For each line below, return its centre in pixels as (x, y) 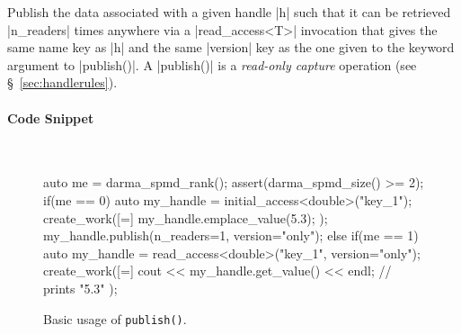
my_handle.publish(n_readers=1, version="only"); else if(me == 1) (231, 235)
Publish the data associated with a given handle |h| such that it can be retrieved (229, 12)
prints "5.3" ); (80, 288)
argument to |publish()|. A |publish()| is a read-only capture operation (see (212, 64)
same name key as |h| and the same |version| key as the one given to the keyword (231, 47)
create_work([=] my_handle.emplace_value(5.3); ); (186, 217)
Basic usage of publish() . (115, 318)
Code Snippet (51, 117)
